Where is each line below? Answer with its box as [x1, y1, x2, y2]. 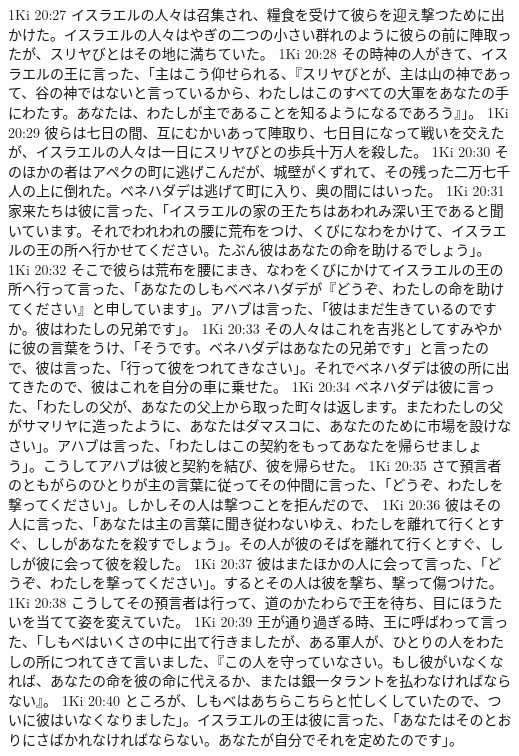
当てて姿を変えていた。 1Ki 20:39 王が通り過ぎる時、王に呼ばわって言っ [35, 611, 509, 632]
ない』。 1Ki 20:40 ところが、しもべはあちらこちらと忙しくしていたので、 [8, 689, 488, 710]
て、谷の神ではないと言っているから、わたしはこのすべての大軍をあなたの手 [8, 82, 510, 103]
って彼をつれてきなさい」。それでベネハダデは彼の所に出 [140, 356, 510, 377]
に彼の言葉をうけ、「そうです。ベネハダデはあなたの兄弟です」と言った [8, 337, 475, 358]
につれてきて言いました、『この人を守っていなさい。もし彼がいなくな [49, 650, 504, 671]
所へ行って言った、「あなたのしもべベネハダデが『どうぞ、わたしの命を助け [8, 278, 505, 299]
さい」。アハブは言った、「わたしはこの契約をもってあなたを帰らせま [8, 435, 455, 456]
